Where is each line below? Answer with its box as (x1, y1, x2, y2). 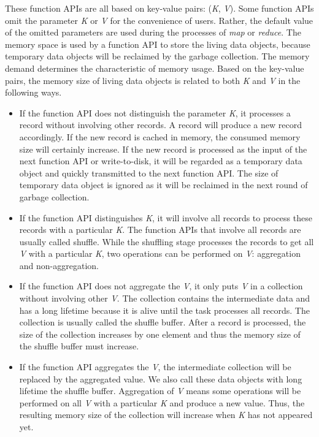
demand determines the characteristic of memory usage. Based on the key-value (5, 61, 304, 74)
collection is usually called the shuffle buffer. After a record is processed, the (19, 316, 306, 329)
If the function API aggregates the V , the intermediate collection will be (19, 360, 291, 373)
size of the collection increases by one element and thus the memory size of (19, 327, 301, 340)
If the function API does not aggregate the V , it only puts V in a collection (19, 279, 303, 292)
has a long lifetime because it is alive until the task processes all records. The (19, 303, 310, 316)
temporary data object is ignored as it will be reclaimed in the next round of (19, 178, 308, 191)
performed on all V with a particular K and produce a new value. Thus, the (19, 396, 305, 409)
